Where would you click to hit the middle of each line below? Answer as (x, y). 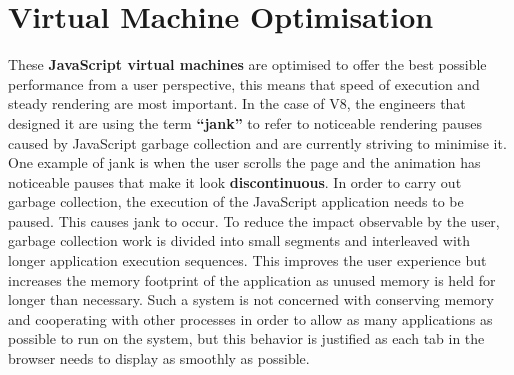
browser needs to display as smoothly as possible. (159, 358)
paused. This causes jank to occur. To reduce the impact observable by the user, (254, 220)
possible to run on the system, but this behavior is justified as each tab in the (246, 338)
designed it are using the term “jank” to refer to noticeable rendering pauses (245, 122)
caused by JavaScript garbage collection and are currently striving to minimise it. (257, 142)
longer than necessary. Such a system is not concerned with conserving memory (251, 299)
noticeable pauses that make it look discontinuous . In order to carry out (235, 181)
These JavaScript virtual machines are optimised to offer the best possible (247, 64)
